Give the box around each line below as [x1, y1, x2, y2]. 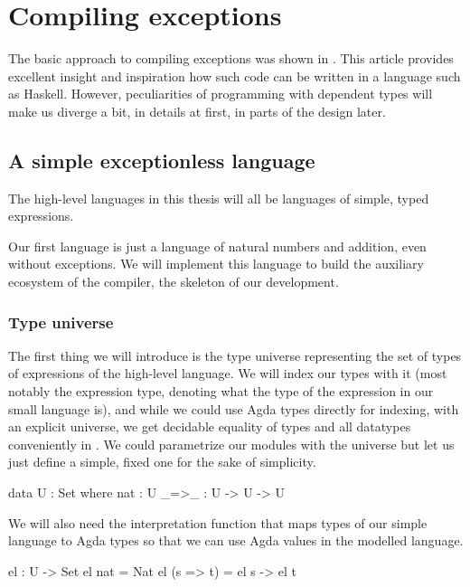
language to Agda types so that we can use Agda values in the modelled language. [8, 531, 464, 550]
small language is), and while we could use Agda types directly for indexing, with [8, 399, 459, 418]
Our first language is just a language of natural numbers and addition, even [8, 236, 427, 255]
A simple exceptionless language [8, 146, 315, 174]
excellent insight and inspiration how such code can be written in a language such [8, 66, 461, 85]
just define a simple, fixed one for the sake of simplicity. [8, 452, 316, 471]
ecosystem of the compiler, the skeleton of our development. [8, 272, 339, 291]
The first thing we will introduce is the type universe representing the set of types [8, 346, 462, 365]
